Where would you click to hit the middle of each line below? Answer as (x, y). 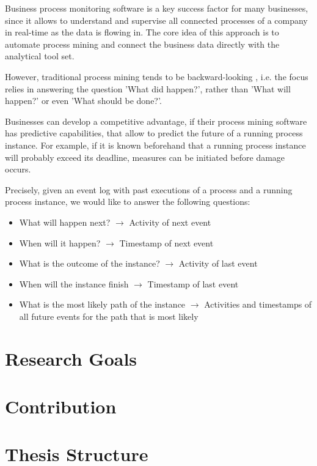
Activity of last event (218, 263)
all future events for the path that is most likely (109, 316)
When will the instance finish (74, 283)
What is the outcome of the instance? (89, 263)
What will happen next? (65, 222)
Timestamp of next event (166, 242)
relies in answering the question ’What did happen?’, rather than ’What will (148, 88)
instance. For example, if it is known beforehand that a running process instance (155, 145)
